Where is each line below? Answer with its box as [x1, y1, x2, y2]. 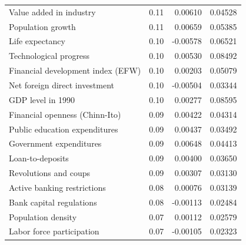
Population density [9, 210, 77, 223]
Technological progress [9, 49, 90, 62]
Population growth [9, 20, 76, 32]
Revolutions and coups [9, 167, 91, 179]
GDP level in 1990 [9, 93, 75, 105]
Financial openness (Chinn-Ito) [9, 108, 121, 120]
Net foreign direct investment [9, 78, 115, 91]
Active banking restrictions [9, 181, 106, 193]
